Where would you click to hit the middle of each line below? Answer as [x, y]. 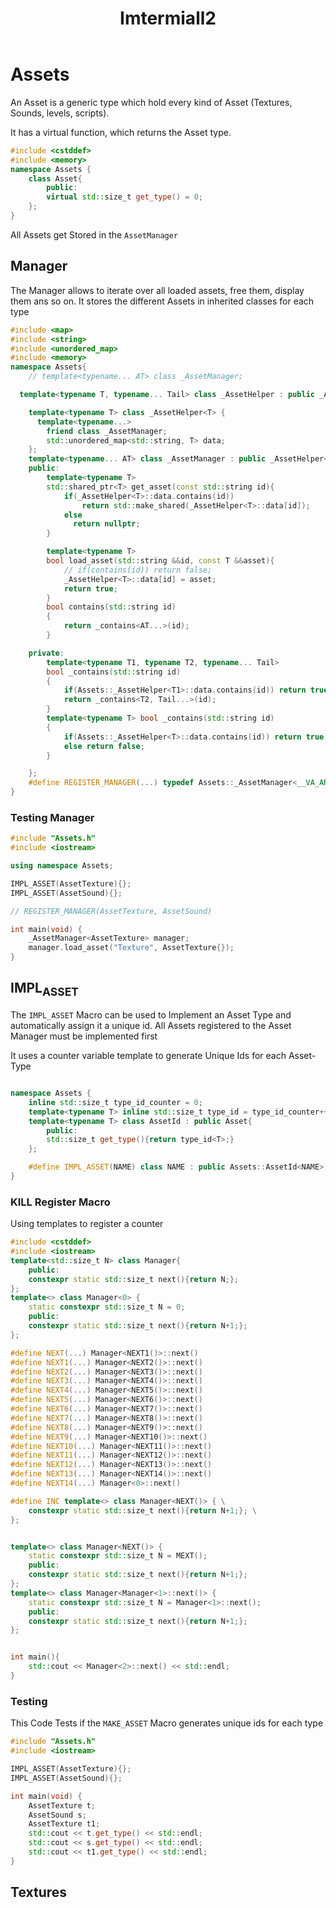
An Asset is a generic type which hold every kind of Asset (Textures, [151, 102]
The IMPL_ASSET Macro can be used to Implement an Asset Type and [151, 1015]
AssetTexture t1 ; [64, 1824]
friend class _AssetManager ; [107, 431]
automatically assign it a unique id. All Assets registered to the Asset [151, 1026]
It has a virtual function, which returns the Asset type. [121, 132]
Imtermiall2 [168, 18]
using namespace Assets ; [62, 866]
